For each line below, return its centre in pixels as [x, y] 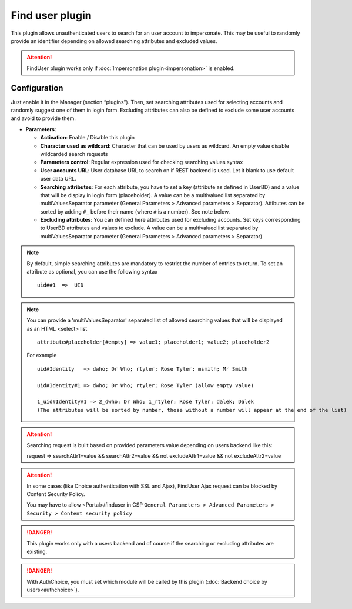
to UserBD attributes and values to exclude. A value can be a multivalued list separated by [149, 228]
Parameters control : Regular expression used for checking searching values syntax [142, 162]
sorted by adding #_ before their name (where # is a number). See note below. [135, 211]
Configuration [37, 88]
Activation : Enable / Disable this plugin [88, 138]
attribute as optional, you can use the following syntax [92, 272]
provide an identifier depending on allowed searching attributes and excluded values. [114, 41]
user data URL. [58, 179]
